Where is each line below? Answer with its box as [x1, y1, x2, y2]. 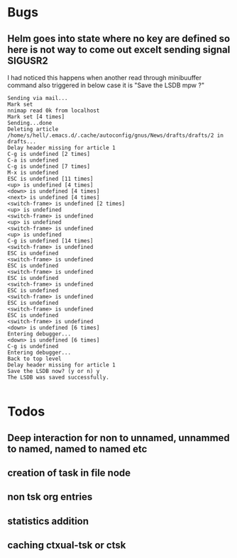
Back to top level [7, 355, 62, 362]
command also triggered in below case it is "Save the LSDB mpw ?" [7, 81, 204, 89]
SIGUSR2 [7, 55, 48, 67]
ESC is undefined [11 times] [7, 175, 94, 182]
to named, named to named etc [7, 442, 148, 454]
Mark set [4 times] [7, 113, 65, 121]
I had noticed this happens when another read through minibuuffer [7, 74, 202, 82]
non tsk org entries [7, 491, 93, 503]
